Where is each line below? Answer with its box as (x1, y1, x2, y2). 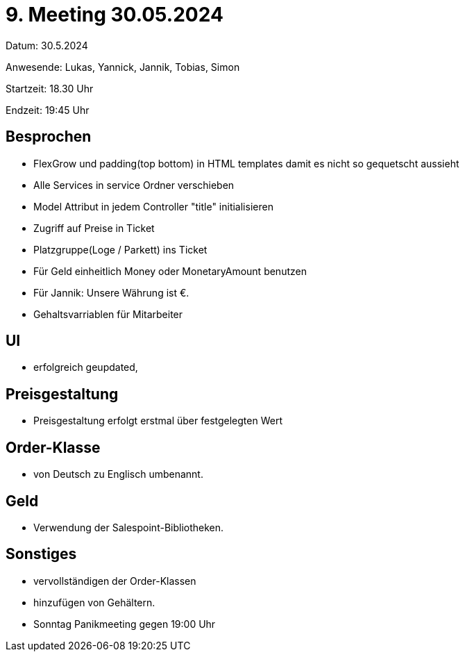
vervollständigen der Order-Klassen (33, 574, 196, 587)
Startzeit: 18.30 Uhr (6, 82, 94, 94)
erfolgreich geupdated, (33, 361, 138, 374)
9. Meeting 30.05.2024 (6, 3, 223, 26)
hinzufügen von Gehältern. (33, 596, 155, 608)
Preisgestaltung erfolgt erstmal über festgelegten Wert (33, 415, 282, 427)
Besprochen (6, 128, 92, 146)
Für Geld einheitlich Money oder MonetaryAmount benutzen (33, 265, 307, 277)
